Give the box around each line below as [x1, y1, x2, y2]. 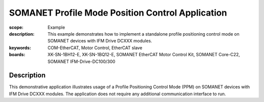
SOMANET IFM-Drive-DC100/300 [47, 59, 116, 64]
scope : [9, 24, 24, 30]
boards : [9, 52, 25, 58]
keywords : [9, 44, 31, 51]
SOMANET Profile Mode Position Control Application [9, 7, 227, 18]
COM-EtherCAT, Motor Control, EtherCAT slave [47, 44, 143, 51]
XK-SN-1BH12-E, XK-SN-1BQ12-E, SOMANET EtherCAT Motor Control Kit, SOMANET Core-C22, [47, 52, 241, 58]
